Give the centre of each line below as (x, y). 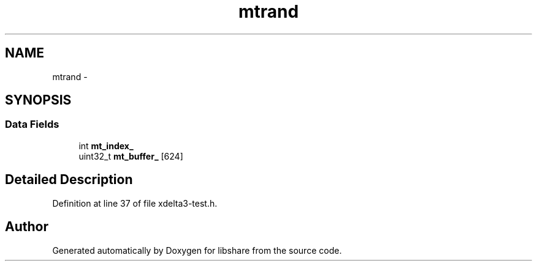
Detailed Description (69, 180)
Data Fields (32, 124)
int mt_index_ (106, 146)
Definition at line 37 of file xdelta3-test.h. (135, 203)
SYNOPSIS (38, 100)
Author (27, 227)
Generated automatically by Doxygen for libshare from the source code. (197, 250)
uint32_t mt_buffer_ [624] (131, 156)
